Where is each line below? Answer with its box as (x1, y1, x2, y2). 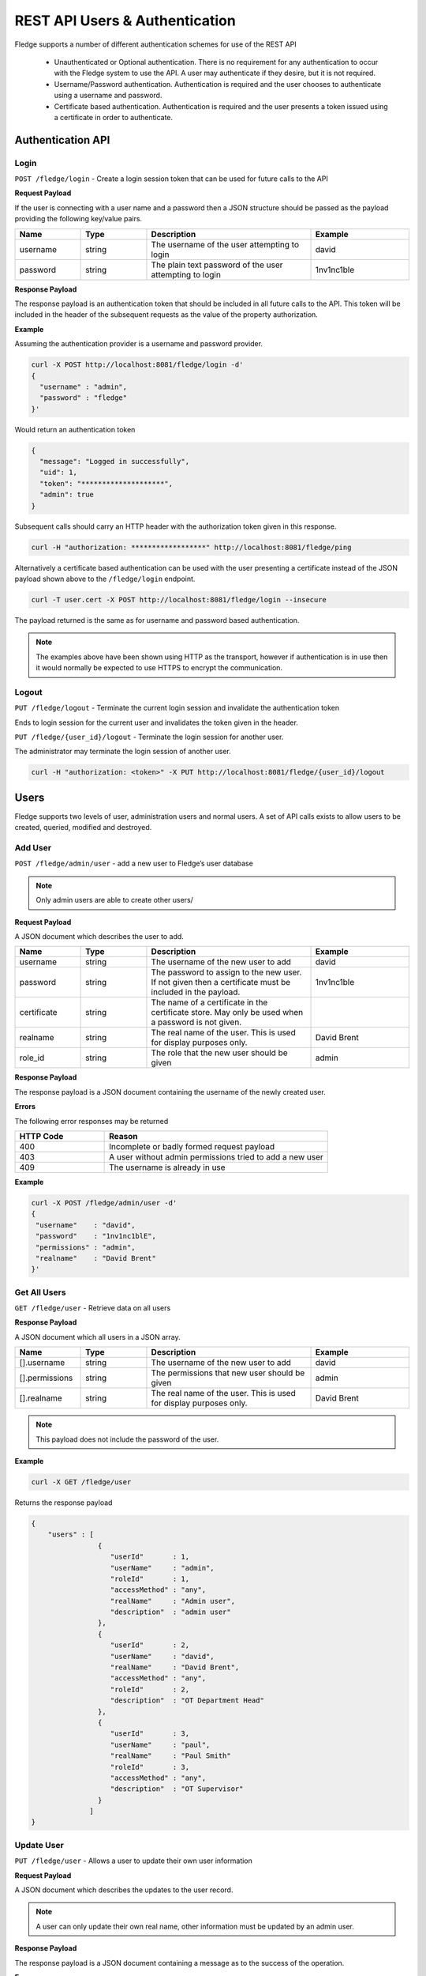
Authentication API (14, 133, 110, 146)
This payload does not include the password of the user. (35, 1435, 219, 1444)
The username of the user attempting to (151, 239, 300, 250)
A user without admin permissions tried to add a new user (109, 1151, 323, 1162)
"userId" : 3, (110, 1729, 189, 1738)
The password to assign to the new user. (151, 967, 302, 978)
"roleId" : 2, (110, 1684, 189, 1694)
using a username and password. (54, 91, 163, 100)
